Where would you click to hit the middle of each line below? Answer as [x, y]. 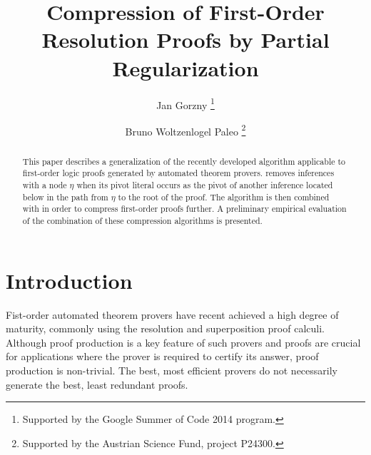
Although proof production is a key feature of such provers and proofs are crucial [183, 342]
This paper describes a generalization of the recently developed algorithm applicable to [184, 161]
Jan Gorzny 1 [185, 103]
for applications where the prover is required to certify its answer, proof [162, 356]
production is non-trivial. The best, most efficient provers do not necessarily [172, 370]
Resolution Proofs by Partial [185, 40]
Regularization [185, 67]
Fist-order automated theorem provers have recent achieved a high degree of [172, 314]
